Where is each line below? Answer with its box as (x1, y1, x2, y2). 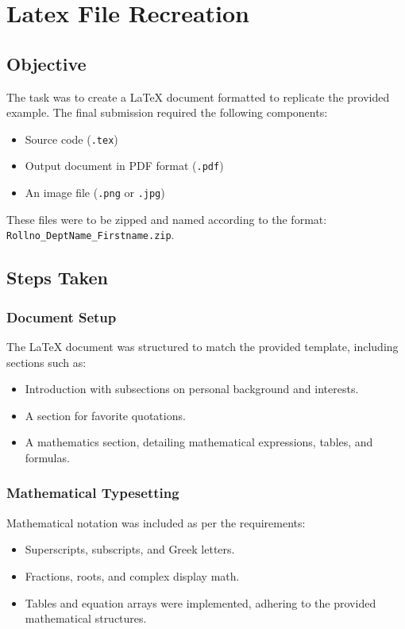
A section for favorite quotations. (25, 407, 186, 423)
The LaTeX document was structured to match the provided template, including (6, 338, 399, 354)
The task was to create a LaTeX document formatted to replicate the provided (6, 88, 390, 105)
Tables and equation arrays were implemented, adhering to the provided (25, 594, 376, 611)
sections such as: (6, 353, 87, 370)
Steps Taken (6, 265, 108, 290)
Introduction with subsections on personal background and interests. (25, 380, 359, 397)
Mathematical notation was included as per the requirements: (6, 514, 306, 531)
